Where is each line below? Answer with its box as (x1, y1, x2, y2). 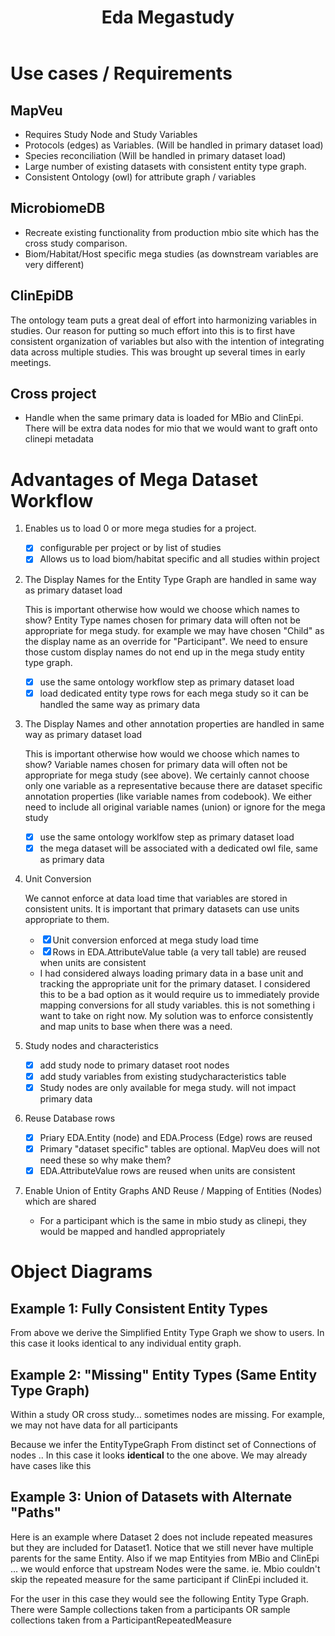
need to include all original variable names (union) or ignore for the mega (24, 801, 326, 813)
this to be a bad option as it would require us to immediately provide (39, 988, 320, 1000)
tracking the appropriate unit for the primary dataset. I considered (39, 977, 311, 990)
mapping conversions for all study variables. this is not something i (39, 999, 315, 1011)
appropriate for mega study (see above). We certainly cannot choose (24, 769, 310, 781)
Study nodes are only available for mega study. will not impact (39, 1081, 297, 1093)
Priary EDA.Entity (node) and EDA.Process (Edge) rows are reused (39, 1131, 313, 1143)
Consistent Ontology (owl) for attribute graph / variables (24, 171, 257, 183)
